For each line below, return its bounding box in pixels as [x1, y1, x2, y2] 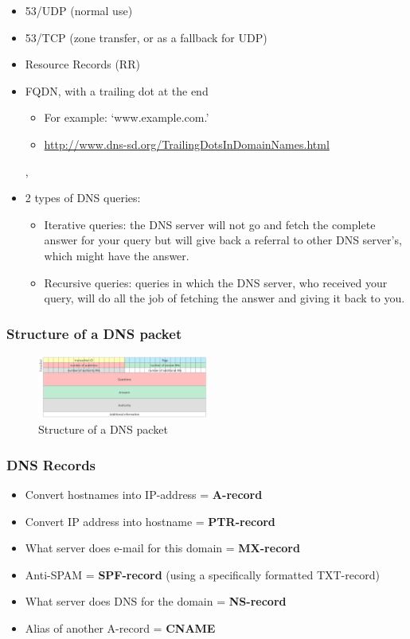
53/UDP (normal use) [25, 2, 133, 18]
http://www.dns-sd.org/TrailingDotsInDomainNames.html [44, 135, 330, 152]
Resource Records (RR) [25, 56, 140, 72]
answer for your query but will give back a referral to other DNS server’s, [44, 232, 402, 248]
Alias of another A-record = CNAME [25, 619, 216, 636]
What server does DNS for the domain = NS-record [25, 593, 287, 610]
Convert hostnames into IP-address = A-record [25, 486, 263, 503]
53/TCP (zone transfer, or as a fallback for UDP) [25, 29, 267, 45]
